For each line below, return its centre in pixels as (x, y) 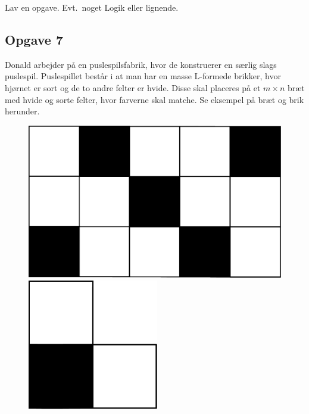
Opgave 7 (34, 39)
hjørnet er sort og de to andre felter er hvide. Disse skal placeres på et (133, 87)
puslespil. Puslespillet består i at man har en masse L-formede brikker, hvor (143, 76)
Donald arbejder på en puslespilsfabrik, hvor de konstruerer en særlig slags (141, 64)
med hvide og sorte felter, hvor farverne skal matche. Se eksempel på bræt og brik (154, 99)
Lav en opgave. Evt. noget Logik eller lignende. (92, 7)
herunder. (22, 111)
